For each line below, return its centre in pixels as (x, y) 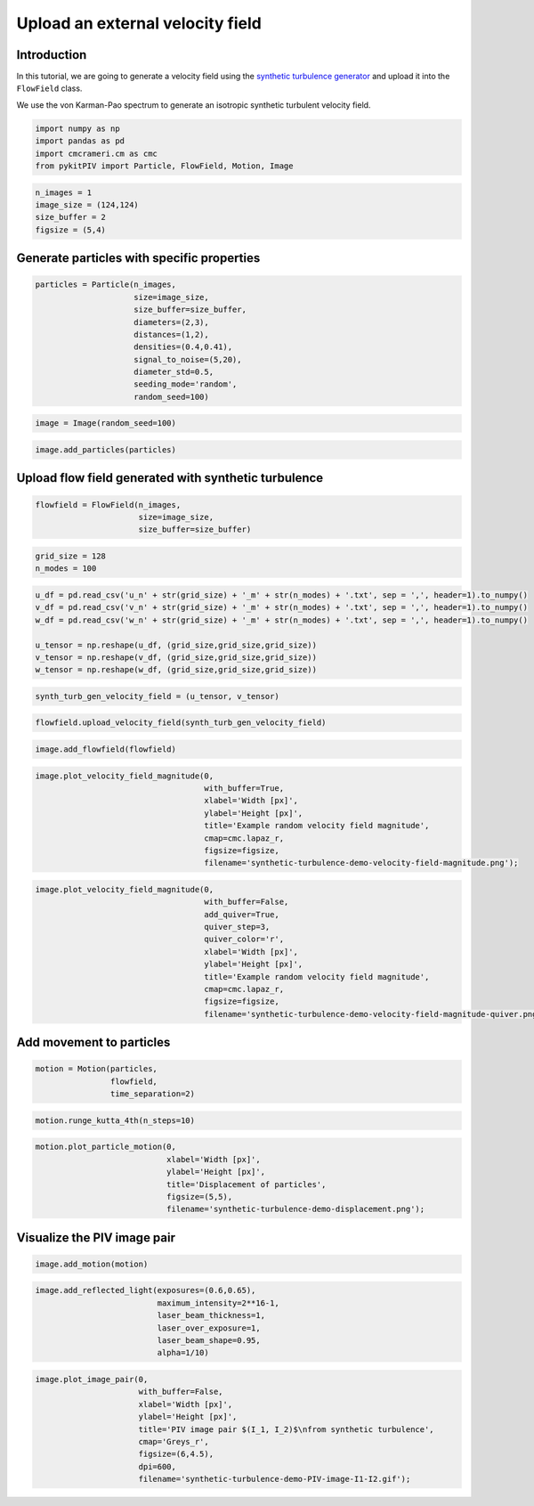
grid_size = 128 (71, 556)
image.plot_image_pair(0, (92, 1379)
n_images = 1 (64, 192)
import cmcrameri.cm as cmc (96, 153)
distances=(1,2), (171, 334)
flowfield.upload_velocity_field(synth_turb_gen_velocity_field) (181, 723)
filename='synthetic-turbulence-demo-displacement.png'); (295, 1209)
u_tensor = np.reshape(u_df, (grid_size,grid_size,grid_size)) (176, 645)
